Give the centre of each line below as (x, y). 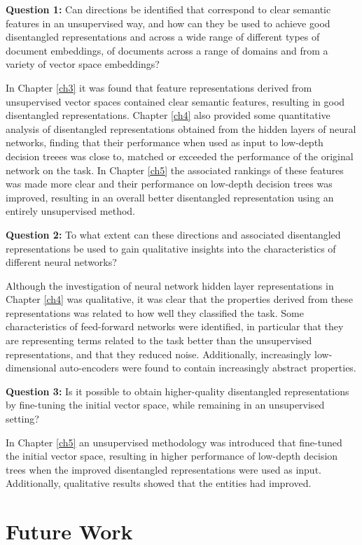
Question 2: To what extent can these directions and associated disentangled (173, 234)
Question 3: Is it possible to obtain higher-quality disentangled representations (177, 391)
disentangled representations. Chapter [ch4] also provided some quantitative (168, 115)
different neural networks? (61, 262)
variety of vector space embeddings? (83, 64)
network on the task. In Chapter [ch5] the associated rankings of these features (175, 170)
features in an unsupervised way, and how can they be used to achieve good (168, 23)
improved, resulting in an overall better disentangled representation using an (170, 197)
